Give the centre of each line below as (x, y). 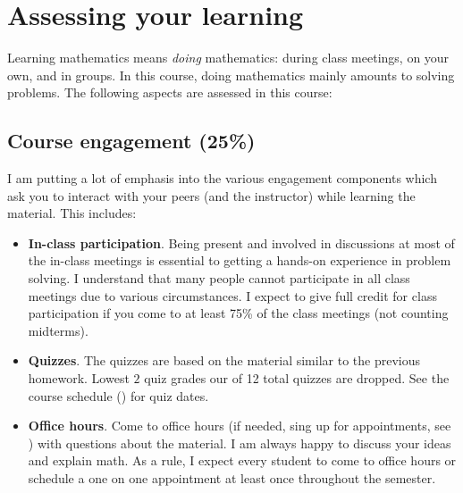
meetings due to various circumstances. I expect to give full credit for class (232, 295)
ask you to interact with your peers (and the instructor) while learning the (211, 195)
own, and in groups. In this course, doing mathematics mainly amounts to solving (231, 75)
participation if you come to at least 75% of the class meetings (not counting (238, 313)
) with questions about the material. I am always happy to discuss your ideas (240, 443)
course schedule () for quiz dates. (118, 395)
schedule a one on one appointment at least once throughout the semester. (232, 478)
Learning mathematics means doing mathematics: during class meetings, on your (228, 58)
